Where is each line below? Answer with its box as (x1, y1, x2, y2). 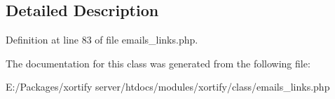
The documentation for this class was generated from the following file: (6, 55, 310, 70)
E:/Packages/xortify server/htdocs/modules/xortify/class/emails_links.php (6, 79, 330, 94)
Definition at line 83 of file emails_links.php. (6, 32, 198, 47)
